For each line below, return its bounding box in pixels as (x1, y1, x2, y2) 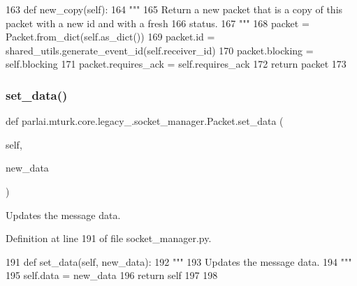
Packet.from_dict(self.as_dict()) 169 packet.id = (6, 29, 215, 44)
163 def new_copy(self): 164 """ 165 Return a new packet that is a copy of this (6, 2, 343, 16)
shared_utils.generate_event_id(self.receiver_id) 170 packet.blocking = (6, 43, 314, 57)
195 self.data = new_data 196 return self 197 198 (6, 268, 218, 283)
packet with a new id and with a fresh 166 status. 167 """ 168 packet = (6, 15, 309, 30)
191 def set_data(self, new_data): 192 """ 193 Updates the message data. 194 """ (6, 254, 352, 269)
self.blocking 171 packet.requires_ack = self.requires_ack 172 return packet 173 (6, 57, 347, 71)
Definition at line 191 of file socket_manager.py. (6, 231, 212, 246)
